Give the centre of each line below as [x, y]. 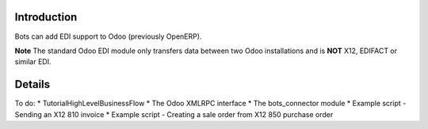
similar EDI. [33, 62]
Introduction [46, 17]
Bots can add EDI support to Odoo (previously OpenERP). [108, 36]
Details [32, 84]
